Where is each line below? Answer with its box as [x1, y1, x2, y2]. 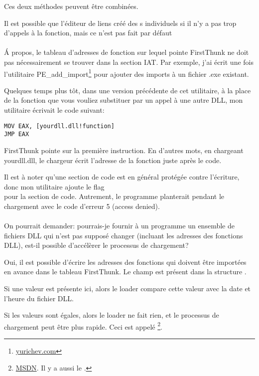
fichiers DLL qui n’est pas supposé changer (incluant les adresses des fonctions [4, 230, 243, 240]
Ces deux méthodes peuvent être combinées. [4, 1, 138, 11]
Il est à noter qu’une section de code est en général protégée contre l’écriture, [4, 172, 240, 182]
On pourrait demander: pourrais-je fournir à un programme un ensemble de [4, 220, 235, 231]
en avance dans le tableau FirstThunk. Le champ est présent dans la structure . [4, 266, 247, 277]
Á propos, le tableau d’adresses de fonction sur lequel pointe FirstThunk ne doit [4, 47, 249, 57]
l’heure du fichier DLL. [4, 293, 74, 303]
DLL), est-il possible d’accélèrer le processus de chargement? [4, 240, 189, 250]
